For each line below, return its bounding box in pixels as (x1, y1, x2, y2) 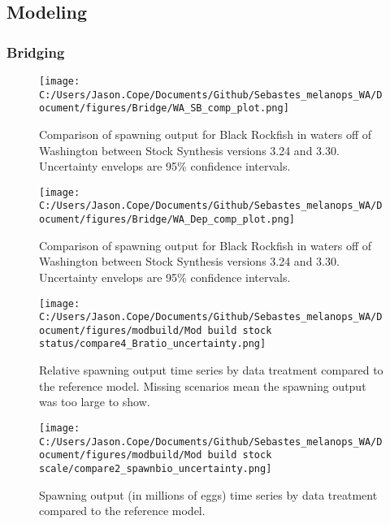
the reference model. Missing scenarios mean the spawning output (39, 377, 366, 394)
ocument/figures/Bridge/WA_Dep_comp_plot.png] (39, 214, 295, 226)
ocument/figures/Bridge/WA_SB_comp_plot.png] (39, 102, 289, 115)
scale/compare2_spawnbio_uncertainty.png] (39, 462, 272, 474)
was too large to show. (39, 393, 150, 410)
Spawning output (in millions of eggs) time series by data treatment (39, 486, 378, 503)
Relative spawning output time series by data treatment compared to (39, 362, 383, 379)
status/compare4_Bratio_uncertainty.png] (39, 338, 266, 350)
